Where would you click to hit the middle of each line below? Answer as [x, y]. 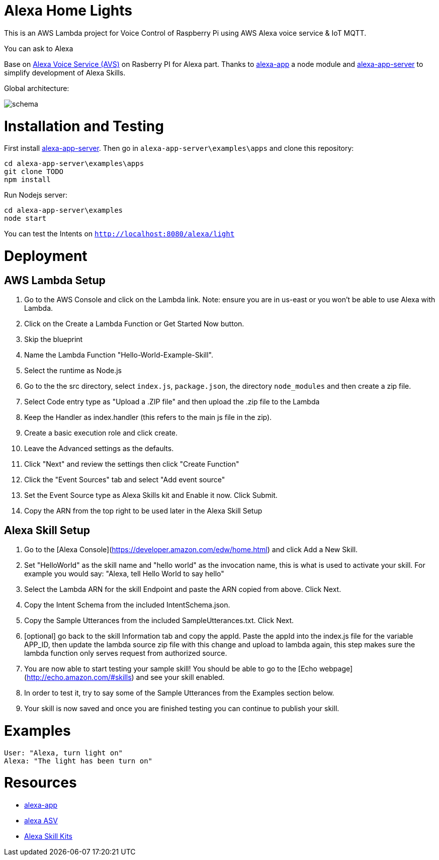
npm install [27, 180]
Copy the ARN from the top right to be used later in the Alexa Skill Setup [143, 511]
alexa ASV [41, 821]
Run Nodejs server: [36, 195]
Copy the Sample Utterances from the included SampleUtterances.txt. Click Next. [159, 621]
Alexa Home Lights [68, 11]
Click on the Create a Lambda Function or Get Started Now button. [134, 324]
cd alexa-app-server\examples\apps [74, 164]
